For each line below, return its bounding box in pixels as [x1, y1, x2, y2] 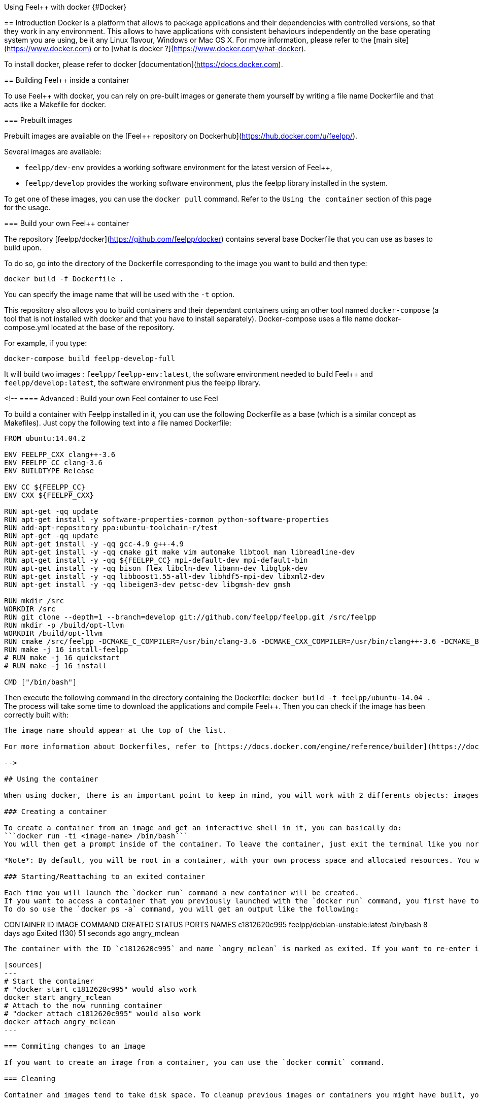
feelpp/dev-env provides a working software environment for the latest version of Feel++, [24, 163, 332, 172]
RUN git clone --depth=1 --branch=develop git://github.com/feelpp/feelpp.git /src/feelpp [4, 613, 377, 621]
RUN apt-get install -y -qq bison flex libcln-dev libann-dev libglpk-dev [4, 564, 308, 572]
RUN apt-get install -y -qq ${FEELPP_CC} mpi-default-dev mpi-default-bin [4, 556, 308, 564]
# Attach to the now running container [4, 1001, 162, 1010]
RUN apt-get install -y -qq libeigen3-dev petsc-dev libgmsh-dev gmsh [4, 580, 291, 589]
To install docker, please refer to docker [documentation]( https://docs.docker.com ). [4, 60, 283, 69]
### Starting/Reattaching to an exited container [4, 872, 206, 881]
